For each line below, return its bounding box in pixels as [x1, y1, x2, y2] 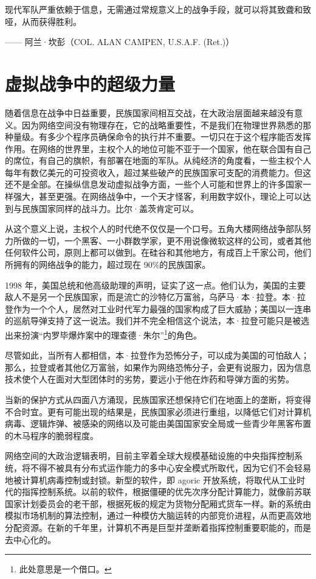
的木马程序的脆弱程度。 [5, 429, 98, 441]
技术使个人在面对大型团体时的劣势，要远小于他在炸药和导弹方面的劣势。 [5, 373, 294, 385]
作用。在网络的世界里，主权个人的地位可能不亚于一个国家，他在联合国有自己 [5, 142, 311, 155]
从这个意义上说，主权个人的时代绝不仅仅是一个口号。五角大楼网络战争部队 [5, 222, 303, 235]
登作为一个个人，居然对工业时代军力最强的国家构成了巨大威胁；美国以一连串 [5, 302, 311, 315]
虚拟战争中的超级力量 [5, 71, 176, 96]
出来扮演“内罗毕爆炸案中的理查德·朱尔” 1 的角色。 [5, 327, 202, 341]
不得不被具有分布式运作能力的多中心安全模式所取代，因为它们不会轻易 [30, 461, 311, 474]
